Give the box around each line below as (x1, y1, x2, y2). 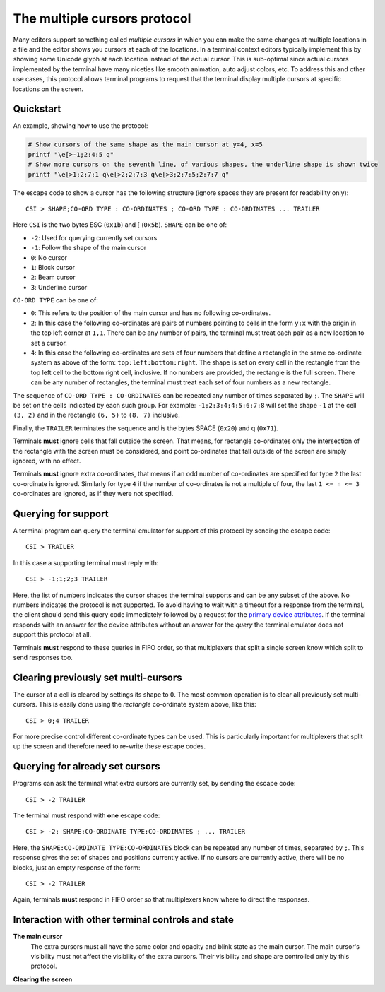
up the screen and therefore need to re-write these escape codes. (13, 742, 206, 750)
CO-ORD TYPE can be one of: (13, 296, 98, 305)
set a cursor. (30, 338, 67, 347)
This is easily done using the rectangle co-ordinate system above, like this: (38, 700, 257, 709)
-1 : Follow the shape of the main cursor (30, 244, 147, 252)
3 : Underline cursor (30, 283, 88, 291)
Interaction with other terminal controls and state (13, 914, 235, 926)
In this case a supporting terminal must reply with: (13, 558, 159, 567)
